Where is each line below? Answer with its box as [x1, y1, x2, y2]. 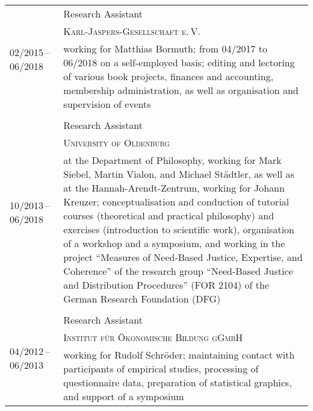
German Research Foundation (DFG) [63, 292, 221, 306]
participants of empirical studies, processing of [63, 362, 259, 375]
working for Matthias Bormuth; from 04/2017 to [63, 42, 268, 55]
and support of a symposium [63, 389, 184, 403]
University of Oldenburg [63, 136, 170, 149]
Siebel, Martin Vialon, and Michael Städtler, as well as [63, 167, 294, 181]
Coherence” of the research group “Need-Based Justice [63, 264, 293, 278]
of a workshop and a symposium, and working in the [63, 236, 285, 250]
